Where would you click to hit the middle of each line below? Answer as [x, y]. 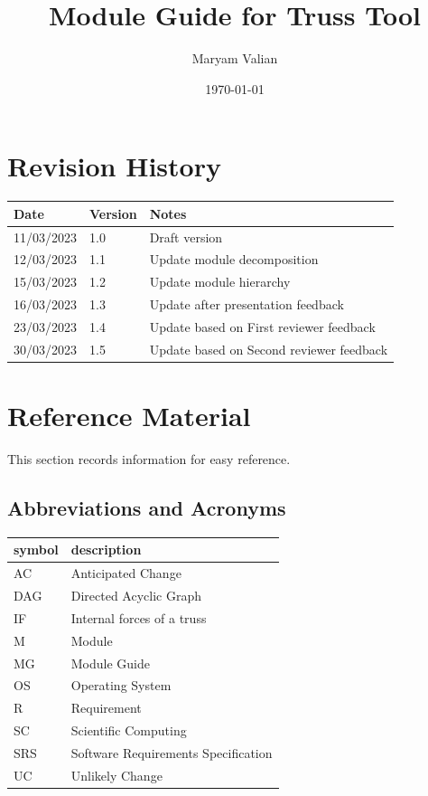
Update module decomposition [234, 259]
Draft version [186, 237]
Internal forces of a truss [139, 617]
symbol [36, 550]
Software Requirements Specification [172, 752]
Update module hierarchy [220, 282]
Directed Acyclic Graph [136, 596]
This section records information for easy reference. [149, 459]
